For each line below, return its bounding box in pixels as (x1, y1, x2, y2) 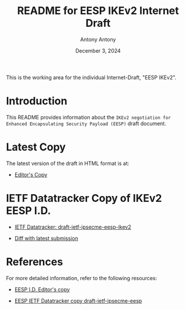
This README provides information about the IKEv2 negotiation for (6, 113, 171, 120)
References (6, 255, 63, 268)
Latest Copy (6, 140, 66, 154)
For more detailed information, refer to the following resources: (6, 274, 158, 281)
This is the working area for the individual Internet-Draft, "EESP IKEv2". (6, 74, 177, 81)
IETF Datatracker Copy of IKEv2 (6, 192, 162, 205)
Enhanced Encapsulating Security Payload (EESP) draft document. (6, 120, 166, 127)
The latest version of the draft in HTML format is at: (6, 160, 130, 167)
